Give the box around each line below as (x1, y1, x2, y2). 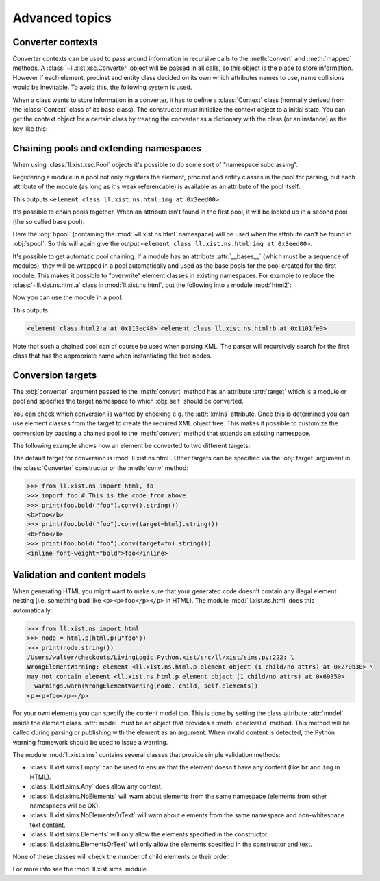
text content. (29, 821, 66, 829)
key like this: (12, 124, 48, 133)
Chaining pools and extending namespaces (12, 142, 202, 154)
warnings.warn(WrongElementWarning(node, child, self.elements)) (34, 682, 259, 690)
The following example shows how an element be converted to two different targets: (12, 442, 251, 449)
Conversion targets (12, 369, 97, 381)
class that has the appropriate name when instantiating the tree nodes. (12, 351, 212, 360)
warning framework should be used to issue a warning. (12, 738, 168, 746)
